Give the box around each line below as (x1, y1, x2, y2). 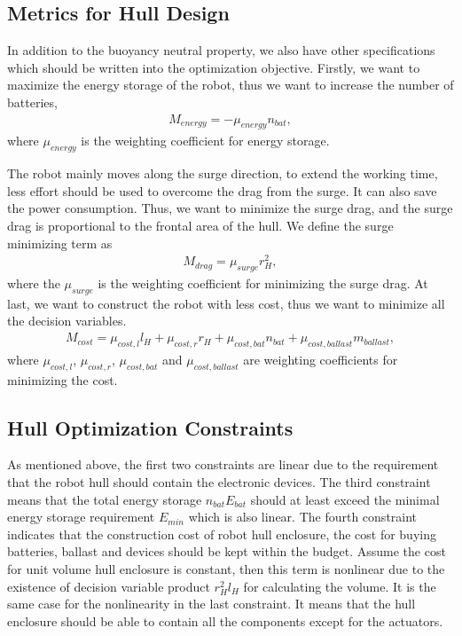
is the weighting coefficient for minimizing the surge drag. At (98, 274, 428, 293)
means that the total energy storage (7, 490, 202, 508)
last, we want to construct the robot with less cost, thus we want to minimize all (7, 294, 445, 312)
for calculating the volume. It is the (243, 577, 436, 595)
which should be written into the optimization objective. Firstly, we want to (7, 58, 420, 76)
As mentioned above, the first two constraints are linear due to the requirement (7, 455, 439, 474)
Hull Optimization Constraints (7, 413, 294, 441)
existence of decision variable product (7, 577, 210, 595)
